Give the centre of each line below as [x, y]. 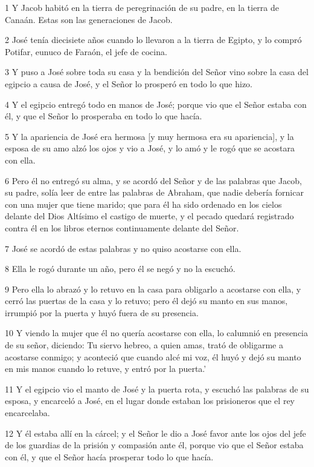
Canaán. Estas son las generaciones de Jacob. [89, 19]
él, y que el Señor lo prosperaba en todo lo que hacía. [104, 116]
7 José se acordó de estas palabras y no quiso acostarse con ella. [123, 248]
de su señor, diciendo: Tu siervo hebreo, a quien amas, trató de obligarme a [144, 345]
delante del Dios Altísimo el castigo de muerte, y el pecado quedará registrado [149, 216]
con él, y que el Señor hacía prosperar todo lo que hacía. [109, 456]
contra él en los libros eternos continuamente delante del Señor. [122, 227]
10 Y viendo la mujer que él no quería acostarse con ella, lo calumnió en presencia [157, 333]
